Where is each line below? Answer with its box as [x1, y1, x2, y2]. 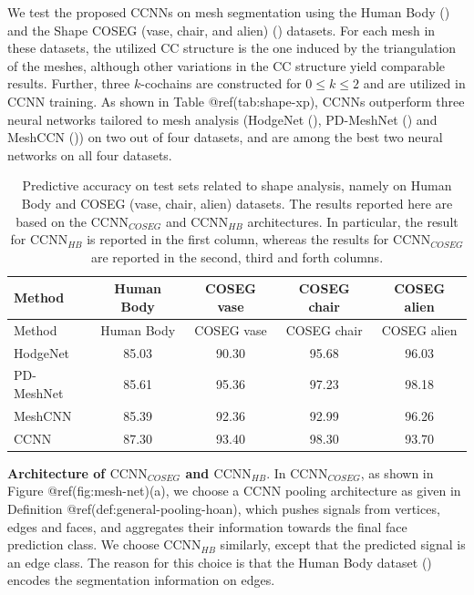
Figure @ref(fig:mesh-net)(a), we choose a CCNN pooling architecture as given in [7, 481, 461, 500]
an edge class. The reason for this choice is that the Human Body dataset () [7, 552, 432, 571]
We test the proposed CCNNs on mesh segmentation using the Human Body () [7, 3, 450, 21]
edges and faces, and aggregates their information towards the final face [7, 517, 407, 536]
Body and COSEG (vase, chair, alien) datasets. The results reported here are [21, 193, 453, 212]
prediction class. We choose [7, 535, 160, 554]
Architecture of [7, 463, 106, 482]
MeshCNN [14, 405, 72, 425]
